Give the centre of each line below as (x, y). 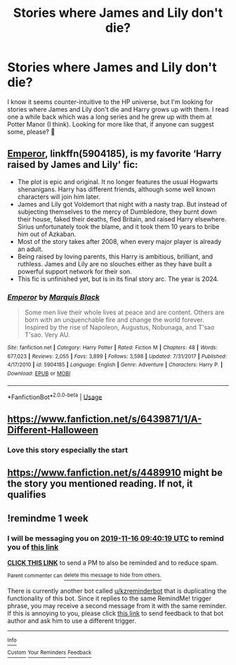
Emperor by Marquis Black (54, 297)
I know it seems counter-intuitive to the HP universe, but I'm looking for (110, 102)
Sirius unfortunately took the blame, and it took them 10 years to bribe (118, 226)
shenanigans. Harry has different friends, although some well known (116, 189)
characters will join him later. (59, 196)
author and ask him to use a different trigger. (72, 621)
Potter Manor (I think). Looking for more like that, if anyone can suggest (111, 124)
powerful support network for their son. (74, 271)
